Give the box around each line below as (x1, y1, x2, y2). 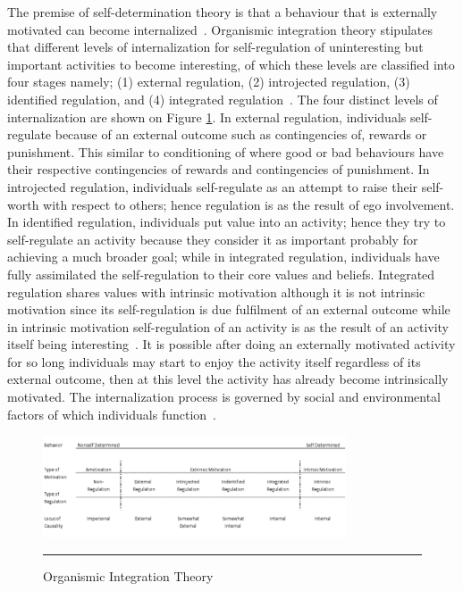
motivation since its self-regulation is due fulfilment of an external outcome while (7, 300, 450, 319)
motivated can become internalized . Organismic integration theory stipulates (7, 20, 434, 38)
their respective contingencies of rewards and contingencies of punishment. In (7, 160, 430, 179)
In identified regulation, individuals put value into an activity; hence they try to (7, 212, 446, 231)
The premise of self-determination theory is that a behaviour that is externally (7, 3, 438, 21)
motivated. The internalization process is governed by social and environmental (7, 387, 442, 406)
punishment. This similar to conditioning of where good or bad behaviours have (7, 142, 444, 161)
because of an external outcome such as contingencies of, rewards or (55, 125, 427, 144)
